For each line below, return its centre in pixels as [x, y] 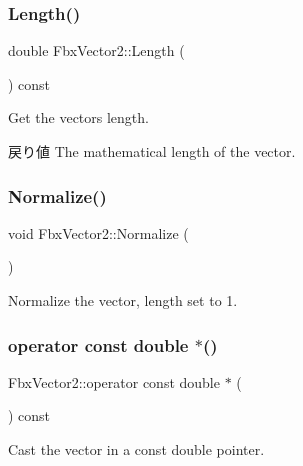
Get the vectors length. [78, 117]
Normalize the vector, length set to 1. [123, 300]
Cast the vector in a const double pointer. [136, 449]
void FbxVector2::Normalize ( [98, 232]
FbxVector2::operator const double [114, 381]
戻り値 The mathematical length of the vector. [152, 151]
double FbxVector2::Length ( [96, 50]
